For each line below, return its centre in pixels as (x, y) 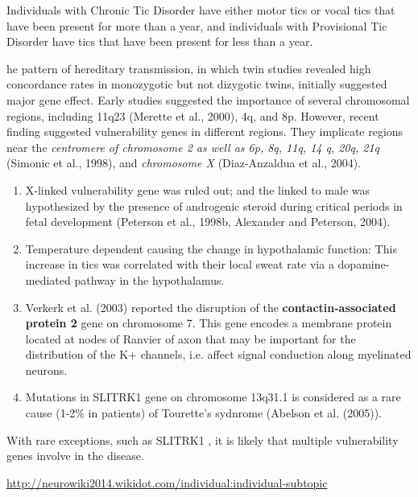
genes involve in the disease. (75, 456)
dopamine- (364, 264)
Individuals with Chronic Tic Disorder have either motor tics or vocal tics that (201, 10)
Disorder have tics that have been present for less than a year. (160, 41)
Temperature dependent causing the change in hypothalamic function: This (211, 248)
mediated (48, 279)
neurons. (46, 370)
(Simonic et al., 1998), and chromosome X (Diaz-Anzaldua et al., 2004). (184, 163)
